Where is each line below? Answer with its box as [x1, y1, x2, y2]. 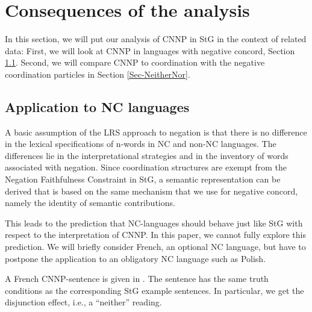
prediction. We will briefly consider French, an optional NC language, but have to [5, 240, 306, 253]
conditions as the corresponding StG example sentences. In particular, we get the [5, 284, 304, 296]
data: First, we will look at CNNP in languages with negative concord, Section [5, 44, 295, 57]
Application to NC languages [5, 97, 190, 116]
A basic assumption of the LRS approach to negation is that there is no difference [5, 125, 307, 138]
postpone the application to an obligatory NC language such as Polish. [5, 252, 266, 264]
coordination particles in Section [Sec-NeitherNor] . [5, 67, 190, 80]
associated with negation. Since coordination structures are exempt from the [5, 161, 287, 173]
